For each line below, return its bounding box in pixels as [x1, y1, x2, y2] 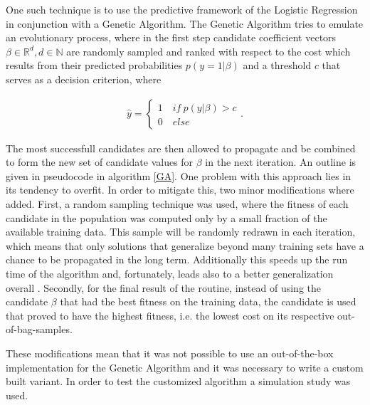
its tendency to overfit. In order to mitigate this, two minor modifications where [6, 182, 354, 197]
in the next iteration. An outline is [205, 154, 356, 169]
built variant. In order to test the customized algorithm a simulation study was [6, 374, 351, 389]
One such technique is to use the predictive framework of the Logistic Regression [6, 2, 358, 16]
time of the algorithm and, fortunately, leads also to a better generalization [6, 265, 334, 280]
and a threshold [243, 58, 312, 73]
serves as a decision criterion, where [6, 71, 162, 86]
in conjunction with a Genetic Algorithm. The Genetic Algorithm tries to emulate [6, 16, 364, 31]
